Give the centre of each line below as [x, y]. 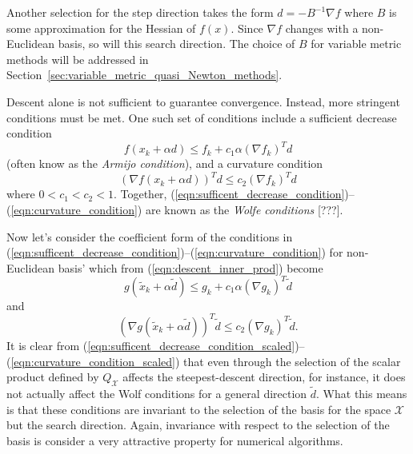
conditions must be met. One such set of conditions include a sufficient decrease [202, 117]
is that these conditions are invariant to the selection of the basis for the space [199, 409]
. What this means [362, 394]
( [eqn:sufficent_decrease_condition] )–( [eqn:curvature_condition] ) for [175, 252]
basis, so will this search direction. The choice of [176, 44]
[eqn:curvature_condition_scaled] [93, 361]
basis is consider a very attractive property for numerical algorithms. [175, 440]
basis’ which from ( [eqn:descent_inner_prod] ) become [190, 267]
